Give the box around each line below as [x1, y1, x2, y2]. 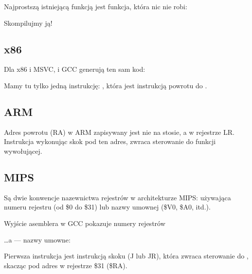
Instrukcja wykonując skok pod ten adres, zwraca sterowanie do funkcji [4, 136, 216, 146]
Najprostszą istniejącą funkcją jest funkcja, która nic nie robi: [4, 1, 187, 11]
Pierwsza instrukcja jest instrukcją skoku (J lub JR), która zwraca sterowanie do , [4, 251, 249, 261]
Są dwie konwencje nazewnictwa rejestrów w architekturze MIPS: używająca [4, 192, 231, 202]
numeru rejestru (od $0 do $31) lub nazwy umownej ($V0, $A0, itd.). [4, 202, 211, 212]
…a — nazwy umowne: [4, 234, 71, 244]
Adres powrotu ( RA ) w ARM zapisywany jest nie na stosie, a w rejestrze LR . [4, 127, 234, 137]
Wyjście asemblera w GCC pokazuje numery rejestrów [4, 218, 165, 228]
